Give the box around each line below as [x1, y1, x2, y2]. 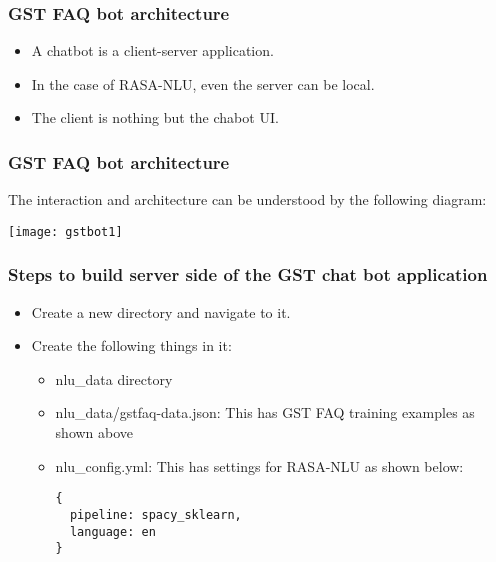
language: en [69, 524, 156, 539]
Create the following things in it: [31, 335, 232, 356]
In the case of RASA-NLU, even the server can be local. [31, 73, 375, 94]
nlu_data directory [55, 368, 173, 389]
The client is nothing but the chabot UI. [31, 107, 279, 128]
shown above [55, 422, 134, 443]
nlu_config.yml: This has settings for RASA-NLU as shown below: [55, 455, 464, 476]
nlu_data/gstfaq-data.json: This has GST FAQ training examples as [55, 402, 475, 423]
